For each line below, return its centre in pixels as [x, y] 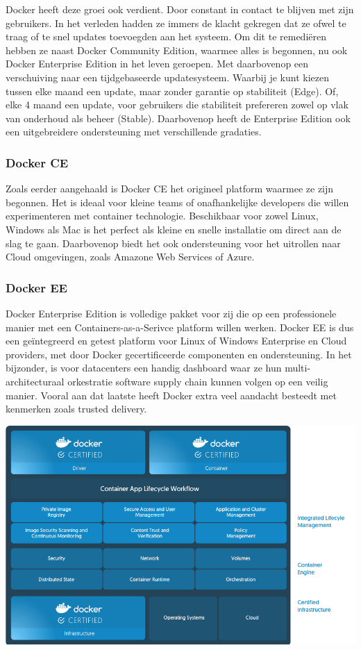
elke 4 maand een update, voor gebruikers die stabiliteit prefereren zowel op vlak [177, 105]
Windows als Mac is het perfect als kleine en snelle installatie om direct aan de [174, 229]
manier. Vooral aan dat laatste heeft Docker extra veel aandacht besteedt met [171, 395]
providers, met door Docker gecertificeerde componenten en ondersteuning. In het [179, 354]
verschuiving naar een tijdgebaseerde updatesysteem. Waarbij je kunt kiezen [167, 77]
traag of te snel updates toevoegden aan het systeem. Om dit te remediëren [166, 36]
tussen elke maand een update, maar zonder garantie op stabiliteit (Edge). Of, [172, 91]
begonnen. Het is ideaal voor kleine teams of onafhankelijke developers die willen [177, 202]
